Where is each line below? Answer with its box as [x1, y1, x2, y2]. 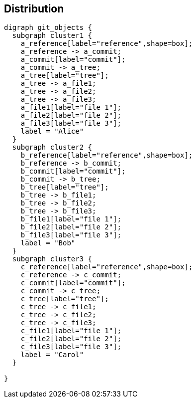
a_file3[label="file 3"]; [20, 119, 122, 128]
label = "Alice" [20, 127, 84, 136]
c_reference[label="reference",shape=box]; [20, 263, 193, 271]
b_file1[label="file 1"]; [20, 215, 122, 223]
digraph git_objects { [4, 23, 93, 32]
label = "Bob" [20, 239, 76, 247]
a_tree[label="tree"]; [20, 71, 109, 80]
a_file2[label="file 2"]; [20, 111, 122, 120]
